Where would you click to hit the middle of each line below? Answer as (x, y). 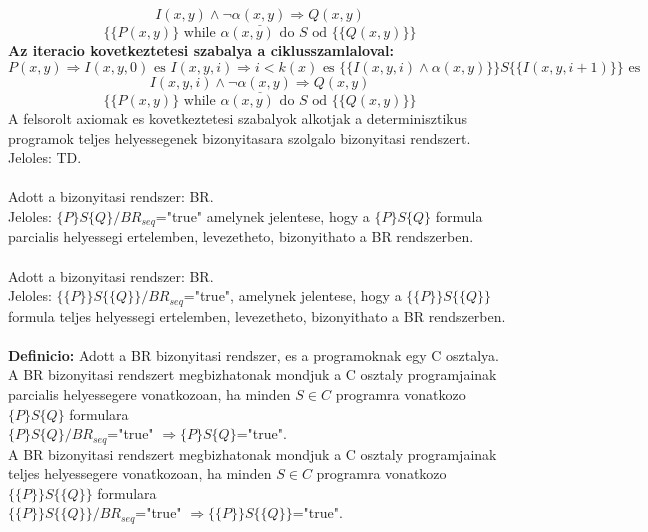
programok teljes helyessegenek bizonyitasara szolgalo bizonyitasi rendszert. (239, 137)
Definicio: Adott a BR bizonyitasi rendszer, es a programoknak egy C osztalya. (253, 354)
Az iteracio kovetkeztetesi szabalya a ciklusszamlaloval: (201, 50)
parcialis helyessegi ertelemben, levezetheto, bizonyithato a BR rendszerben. (241, 236)
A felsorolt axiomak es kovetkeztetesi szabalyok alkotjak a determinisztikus (237, 118)
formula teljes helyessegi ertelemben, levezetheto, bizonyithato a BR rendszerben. (257, 315)
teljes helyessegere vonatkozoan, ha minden (140, 473)
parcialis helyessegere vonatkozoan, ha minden (149, 394)
